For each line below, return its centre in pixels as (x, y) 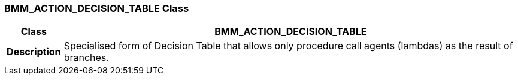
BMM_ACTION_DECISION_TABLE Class (97, 8)
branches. (86, 58)
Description (34, 52)
